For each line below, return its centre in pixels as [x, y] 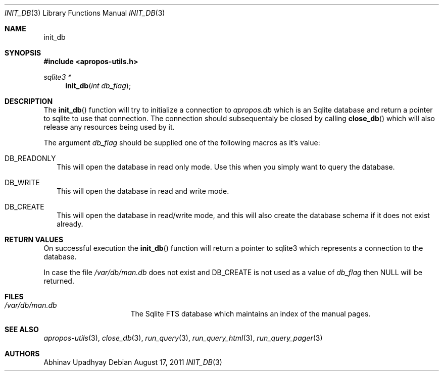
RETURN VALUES [34, 239]
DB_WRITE [22, 182]
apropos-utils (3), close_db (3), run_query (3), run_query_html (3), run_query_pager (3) [183, 338]
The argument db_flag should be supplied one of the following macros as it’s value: [182, 143]
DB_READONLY [30, 158]
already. [70, 224]
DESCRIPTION [29, 101]
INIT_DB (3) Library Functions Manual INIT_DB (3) [85, 13]
